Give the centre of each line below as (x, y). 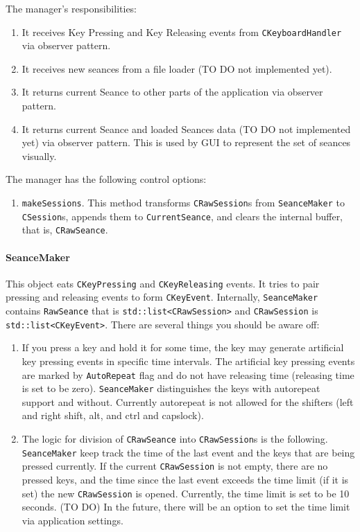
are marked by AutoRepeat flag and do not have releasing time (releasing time (188, 374)
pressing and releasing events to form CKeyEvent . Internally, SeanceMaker (162, 297)
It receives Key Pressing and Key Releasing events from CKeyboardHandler (182, 32)
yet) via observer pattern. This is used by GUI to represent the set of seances (186, 142)
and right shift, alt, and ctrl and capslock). (113, 415)
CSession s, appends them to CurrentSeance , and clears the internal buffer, (182, 216)
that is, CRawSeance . (65, 230)
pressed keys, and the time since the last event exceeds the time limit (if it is (185, 480)
